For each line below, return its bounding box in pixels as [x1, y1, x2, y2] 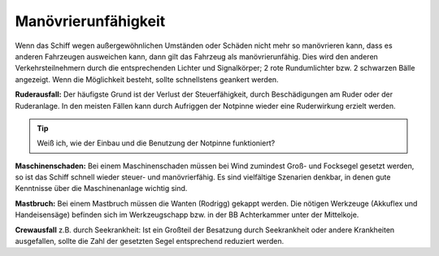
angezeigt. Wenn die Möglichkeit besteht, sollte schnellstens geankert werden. [15, 74, 280, 85]
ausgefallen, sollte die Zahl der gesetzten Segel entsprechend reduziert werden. [15, 236, 285, 246]
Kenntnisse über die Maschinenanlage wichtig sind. [15, 184, 188, 193]
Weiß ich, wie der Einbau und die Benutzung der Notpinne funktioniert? [37, 138, 276, 148]
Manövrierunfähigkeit [15, 12, 166, 30]
